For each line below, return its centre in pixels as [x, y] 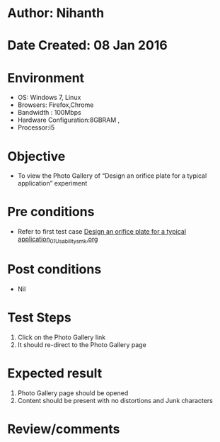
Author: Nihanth [56, 13]
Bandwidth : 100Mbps [49, 113]
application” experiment [52, 183]
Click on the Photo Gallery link [62, 337]
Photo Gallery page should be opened [73, 393]
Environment [46, 78]
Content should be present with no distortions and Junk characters [115, 400]
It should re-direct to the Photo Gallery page [82, 344]
